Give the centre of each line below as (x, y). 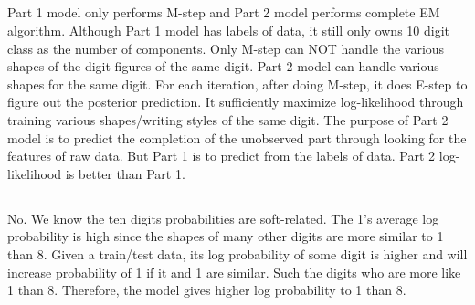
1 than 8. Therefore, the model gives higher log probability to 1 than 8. (207, 290)
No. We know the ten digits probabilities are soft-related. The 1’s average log (223, 218)
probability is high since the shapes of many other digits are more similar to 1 (226, 236)
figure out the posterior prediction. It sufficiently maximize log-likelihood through (236, 102)
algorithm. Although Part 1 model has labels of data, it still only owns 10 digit (229, 30)
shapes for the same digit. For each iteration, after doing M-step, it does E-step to (237, 84)
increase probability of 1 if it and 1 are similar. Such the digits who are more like (234, 272)
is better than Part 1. (125, 173)
